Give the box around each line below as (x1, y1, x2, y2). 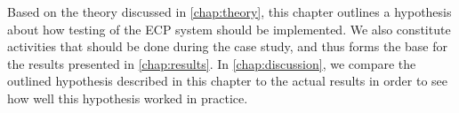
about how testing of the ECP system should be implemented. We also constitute (7, 19, 451, 38)
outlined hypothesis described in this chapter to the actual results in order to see (7, 72, 448, 90)
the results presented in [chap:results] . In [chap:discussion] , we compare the (7, 54, 416, 72)
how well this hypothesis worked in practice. (7, 88, 248, 107)
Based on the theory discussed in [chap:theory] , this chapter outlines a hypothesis (7, 3, 452, 20)
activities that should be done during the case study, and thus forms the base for (7, 37, 447, 56)
